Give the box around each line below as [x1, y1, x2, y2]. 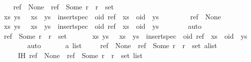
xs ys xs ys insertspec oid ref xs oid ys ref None [3, 11, 221, 21]
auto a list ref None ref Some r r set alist [27, 40, 217, 51]
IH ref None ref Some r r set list [17, 50, 143, 60]
